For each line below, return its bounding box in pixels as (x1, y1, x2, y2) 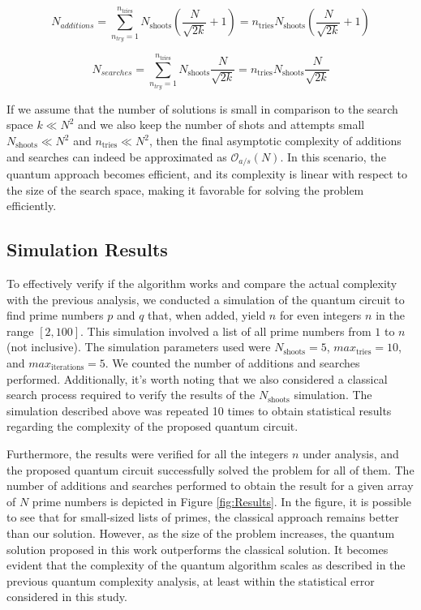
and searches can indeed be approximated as (6, 148, 227, 165)
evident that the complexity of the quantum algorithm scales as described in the (6, 556, 406, 573)
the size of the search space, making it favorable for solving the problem (6, 181, 364, 198)
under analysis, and (302, 445, 399, 462)
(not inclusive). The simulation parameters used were (6, 338, 271, 355)
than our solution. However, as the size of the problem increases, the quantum (6, 524, 395, 541)
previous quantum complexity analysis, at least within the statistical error (6, 572, 375, 589)
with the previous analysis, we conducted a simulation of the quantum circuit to (6, 290, 405, 307)
